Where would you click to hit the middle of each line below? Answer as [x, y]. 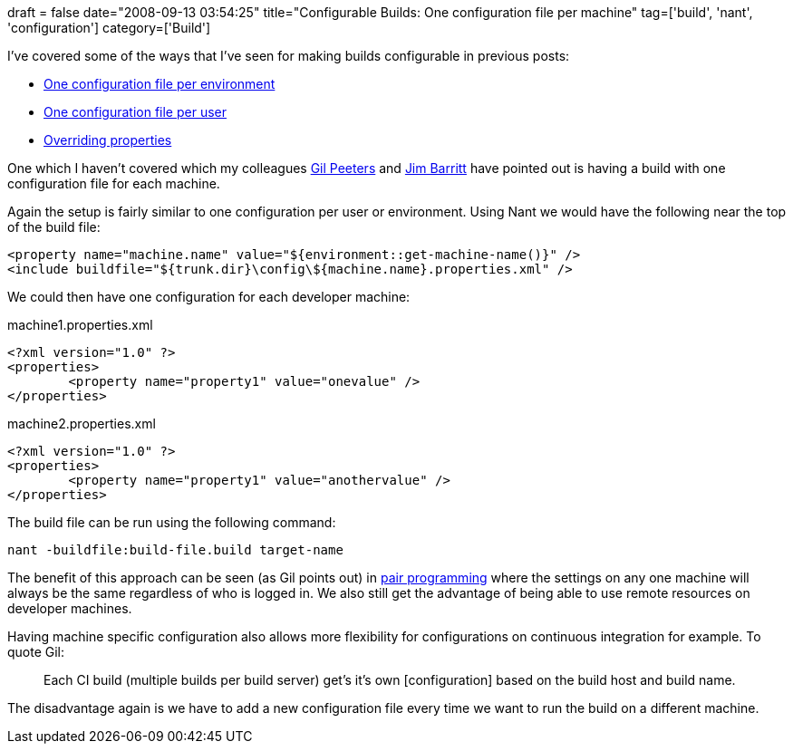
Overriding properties [108, 140]
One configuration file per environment [160, 84]
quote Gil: [36, 652]
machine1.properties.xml [80, 325]
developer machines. [70, 608]
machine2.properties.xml [82, 424]
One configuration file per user [135, 112]
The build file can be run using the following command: [172, 522]
